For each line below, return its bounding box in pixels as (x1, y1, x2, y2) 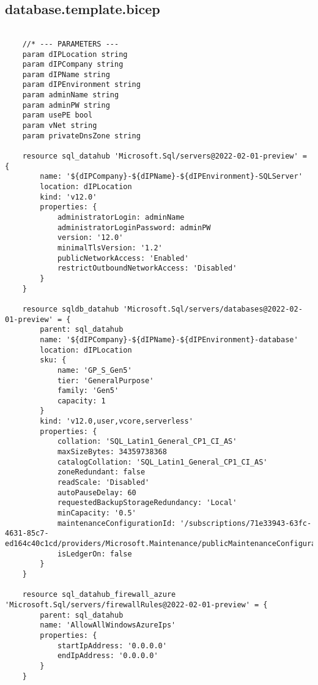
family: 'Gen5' (57, 386, 119, 395)
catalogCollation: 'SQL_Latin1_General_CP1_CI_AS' (57, 457, 268, 466)
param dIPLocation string (22, 50, 128, 59)
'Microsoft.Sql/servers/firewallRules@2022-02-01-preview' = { (5, 600, 268, 609)
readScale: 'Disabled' (57, 478, 150, 487)
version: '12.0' (57, 233, 124, 242)
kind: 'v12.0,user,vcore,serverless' (40, 417, 193, 426)
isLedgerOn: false (57, 549, 132, 558)
